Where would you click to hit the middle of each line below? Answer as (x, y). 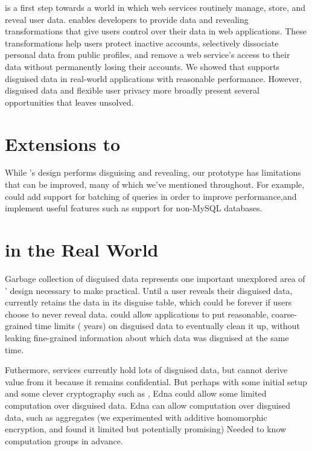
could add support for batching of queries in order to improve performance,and (151, 196)
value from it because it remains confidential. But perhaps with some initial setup (156, 381)
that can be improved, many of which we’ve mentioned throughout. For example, (155, 184)
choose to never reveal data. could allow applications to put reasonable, (137, 314)
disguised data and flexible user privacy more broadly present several (132, 90)
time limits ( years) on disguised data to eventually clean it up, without (167, 326)
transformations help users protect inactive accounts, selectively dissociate (142, 43)
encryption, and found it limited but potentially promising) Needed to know (146, 429)
